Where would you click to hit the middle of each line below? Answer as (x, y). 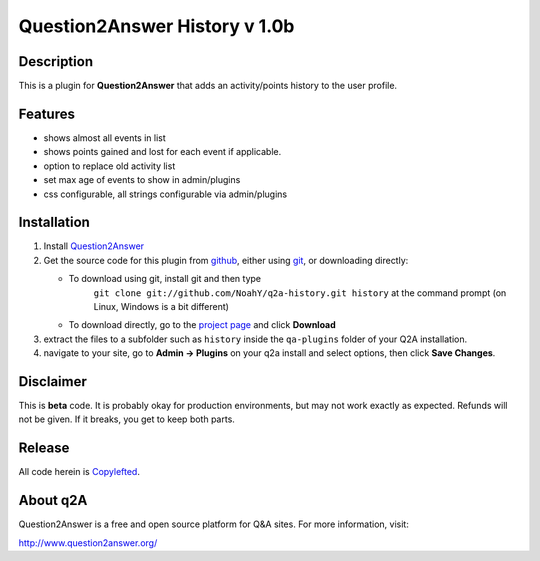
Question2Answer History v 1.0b (156, 26)
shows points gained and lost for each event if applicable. (162, 152)
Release (44, 448)
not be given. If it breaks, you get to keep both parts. (126, 419)
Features (46, 113)
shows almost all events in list (105, 137)
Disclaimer (52, 381)
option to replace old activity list (109, 166)
